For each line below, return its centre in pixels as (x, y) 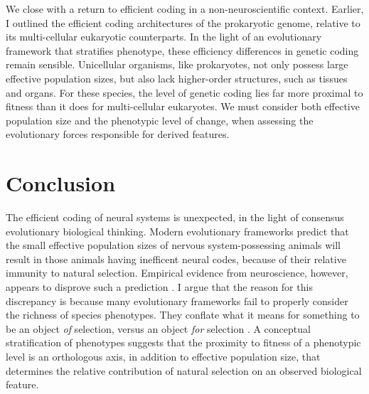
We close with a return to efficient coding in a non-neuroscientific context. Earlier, (185, 9)
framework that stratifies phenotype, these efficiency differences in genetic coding (182, 50)
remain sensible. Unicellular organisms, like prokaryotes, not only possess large (177, 64)
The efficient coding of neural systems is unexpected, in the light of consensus (175, 217)
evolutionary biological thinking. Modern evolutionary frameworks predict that (177, 231)
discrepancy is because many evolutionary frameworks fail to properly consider (177, 300)
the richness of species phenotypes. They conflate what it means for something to (183, 315)
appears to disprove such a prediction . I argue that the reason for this (159, 287)
